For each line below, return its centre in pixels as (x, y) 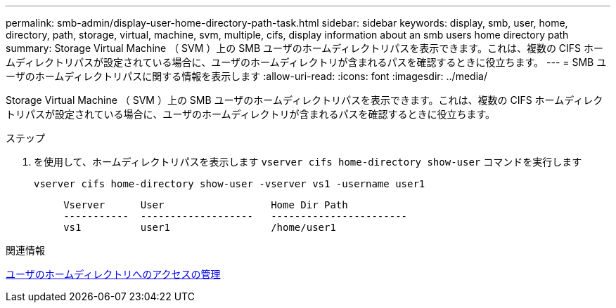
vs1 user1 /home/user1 (200, 227)
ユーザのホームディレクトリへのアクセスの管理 (113, 274)
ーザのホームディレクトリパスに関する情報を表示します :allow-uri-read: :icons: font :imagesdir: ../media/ (246, 76)
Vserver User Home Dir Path (206, 205)
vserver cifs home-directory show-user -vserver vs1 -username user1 (230, 184)
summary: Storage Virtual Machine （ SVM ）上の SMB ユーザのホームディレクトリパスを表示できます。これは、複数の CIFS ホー (305, 48)
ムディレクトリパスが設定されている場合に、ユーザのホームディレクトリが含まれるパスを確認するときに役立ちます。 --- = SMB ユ (306, 62)
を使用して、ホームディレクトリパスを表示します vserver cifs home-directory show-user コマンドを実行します (308, 162)
